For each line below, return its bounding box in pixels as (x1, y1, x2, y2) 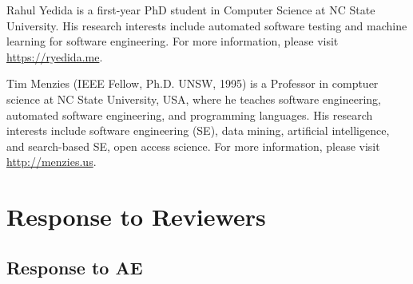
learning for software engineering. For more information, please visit (6, 33, 339, 49)
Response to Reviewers (6, 200, 266, 233)
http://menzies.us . (6, 153, 97, 170)
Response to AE (6, 254, 143, 279)
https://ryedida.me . (6, 48, 103, 65)
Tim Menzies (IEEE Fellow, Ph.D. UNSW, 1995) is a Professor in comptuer (6, 75, 379, 92)
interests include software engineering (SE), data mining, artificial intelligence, (6, 122, 390, 139)
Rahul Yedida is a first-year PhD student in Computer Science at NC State (6, 2, 375, 18)
